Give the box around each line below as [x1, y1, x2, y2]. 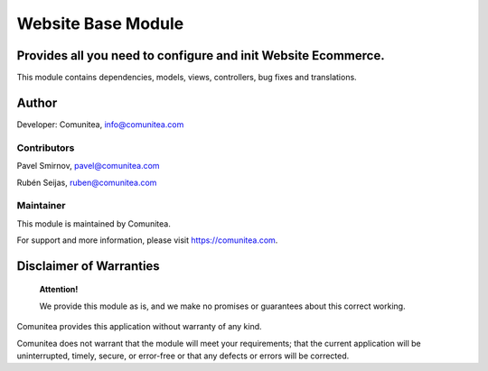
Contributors [16, 141, 75, 153]
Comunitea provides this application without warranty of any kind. [16, 321, 262, 332]
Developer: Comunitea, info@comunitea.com [16, 118, 184, 130]
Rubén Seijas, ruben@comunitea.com [16, 177, 157, 188]
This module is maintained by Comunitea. [16, 218, 171, 229]
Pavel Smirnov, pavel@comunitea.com [16, 161, 160, 172]
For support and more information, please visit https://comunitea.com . [16, 235, 278, 246]
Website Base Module [16, 14, 184, 33]
